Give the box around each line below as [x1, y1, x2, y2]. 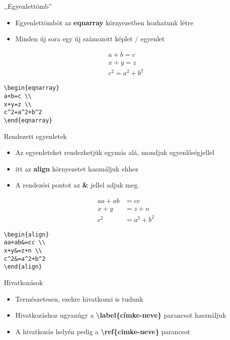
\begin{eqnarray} [4, 85, 60, 92]
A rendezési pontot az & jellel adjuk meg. [15, 180, 139, 190]
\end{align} [4, 263, 42, 271]
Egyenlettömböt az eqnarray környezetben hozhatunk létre [15, 17, 194, 27]
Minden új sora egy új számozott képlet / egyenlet [15, 34, 165, 44]
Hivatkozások [4, 277, 43, 287]
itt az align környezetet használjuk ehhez [15, 163, 138, 173]
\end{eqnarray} [4, 117, 53, 124]
